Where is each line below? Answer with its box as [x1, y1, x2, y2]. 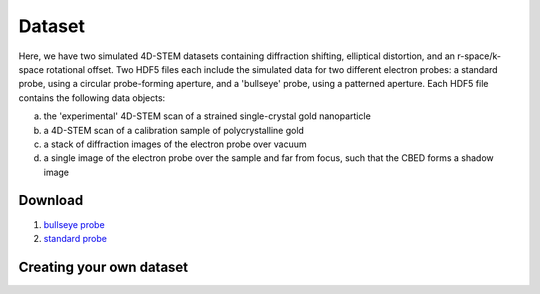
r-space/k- [456, 50, 502, 62]
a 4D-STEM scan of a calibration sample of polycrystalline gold [43, 124, 305, 136]
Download [18, 192, 84, 209]
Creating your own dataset [18, 258, 189, 275]
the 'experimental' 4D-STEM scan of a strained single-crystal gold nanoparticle [43, 110, 372, 122]
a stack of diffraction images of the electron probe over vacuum [43, 138, 307, 150]
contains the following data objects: [18, 91, 166, 104]
